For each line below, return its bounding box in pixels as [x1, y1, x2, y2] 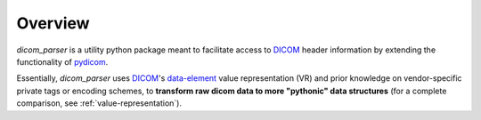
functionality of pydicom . [16, 56, 109, 67]
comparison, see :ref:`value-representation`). [16, 98, 183, 108]
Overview [16, 13, 90, 33]
